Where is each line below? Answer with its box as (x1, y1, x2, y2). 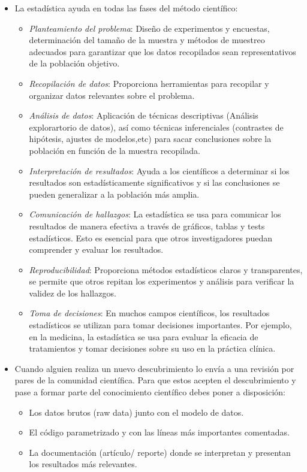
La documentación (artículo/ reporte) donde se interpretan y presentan (29, 446, 291, 458)
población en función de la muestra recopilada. (29, 144, 200, 156)
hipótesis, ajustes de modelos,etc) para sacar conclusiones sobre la (29, 132, 272, 145)
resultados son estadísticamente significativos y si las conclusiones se (29, 176, 280, 189)
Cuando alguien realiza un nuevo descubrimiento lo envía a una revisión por (14, 362, 294, 374)
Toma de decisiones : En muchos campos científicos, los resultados (29, 307, 270, 319)
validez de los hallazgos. (29, 286, 116, 299)
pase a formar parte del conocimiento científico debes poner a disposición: (14, 386, 285, 398)
